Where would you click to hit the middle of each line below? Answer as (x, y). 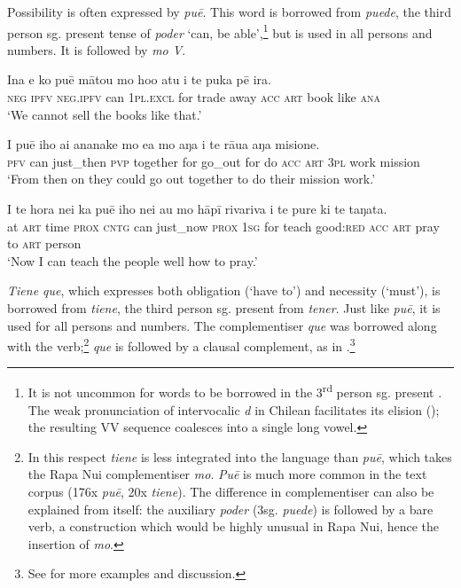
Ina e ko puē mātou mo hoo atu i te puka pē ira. (139, 79)
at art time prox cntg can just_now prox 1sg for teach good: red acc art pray (223, 226)
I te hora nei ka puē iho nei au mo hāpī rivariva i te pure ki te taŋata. (197, 208)
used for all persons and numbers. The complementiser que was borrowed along (222, 325)
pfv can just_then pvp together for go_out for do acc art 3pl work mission (214, 161)
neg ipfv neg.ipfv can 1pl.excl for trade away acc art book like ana (194, 97)
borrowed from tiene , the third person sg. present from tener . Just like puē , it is (224, 307)
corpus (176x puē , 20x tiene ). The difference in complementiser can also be (231, 492)
